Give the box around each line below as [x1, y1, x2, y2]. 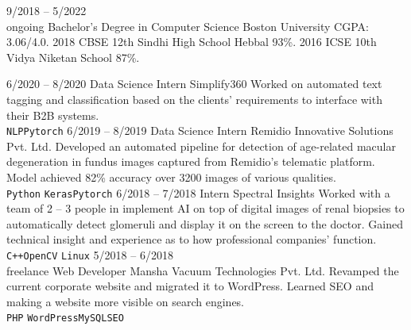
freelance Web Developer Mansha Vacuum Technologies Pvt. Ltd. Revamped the [6, 262, 399, 278]
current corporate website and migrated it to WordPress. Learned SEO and [6, 278, 374, 294]
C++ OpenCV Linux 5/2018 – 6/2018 [6, 247, 173, 263]
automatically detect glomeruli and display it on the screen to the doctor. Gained [6, 215, 403, 232]
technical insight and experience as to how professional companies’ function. [6, 231, 377, 247]
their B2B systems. [6, 106, 99, 123]
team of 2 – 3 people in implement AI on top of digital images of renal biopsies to [6, 200, 405, 217]
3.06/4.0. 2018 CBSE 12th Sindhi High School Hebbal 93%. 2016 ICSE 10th [6, 33, 377, 50]
